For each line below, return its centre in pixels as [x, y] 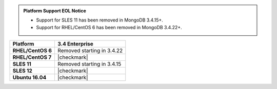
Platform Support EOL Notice [55, 11]
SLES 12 [23, 71]
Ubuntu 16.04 [29, 78]
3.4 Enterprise [75, 44]
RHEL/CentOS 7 [32, 57]
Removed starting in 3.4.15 [89, 64]
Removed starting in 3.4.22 [90, 51]
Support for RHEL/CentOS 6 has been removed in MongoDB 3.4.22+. [109, 27]
